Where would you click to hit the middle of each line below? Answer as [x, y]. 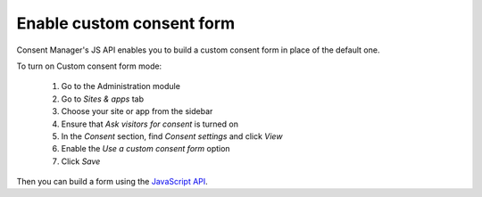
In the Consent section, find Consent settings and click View [172, 136]
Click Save [81, 161]
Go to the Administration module [120, 86]
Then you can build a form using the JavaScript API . [112, 182]
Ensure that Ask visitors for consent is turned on [150, 124]
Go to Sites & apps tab [103, 99]
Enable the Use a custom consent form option [146, 149]
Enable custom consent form [126, 23]
